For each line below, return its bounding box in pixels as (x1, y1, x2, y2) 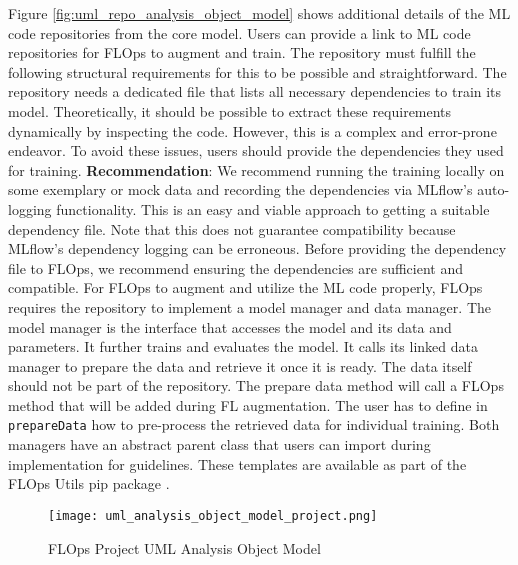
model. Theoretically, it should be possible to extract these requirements (8, 100, 452, 121)
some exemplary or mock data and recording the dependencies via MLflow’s (8, 179, 473, 200)
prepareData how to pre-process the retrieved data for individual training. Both (8, 414, 500, 435)
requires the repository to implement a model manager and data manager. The (8, 296, 491, 317)
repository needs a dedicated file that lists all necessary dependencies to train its (8, 81, 502, 102)
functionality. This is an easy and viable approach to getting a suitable (56, 198, 490, 219)
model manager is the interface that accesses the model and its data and (8, 316, 452, 337)
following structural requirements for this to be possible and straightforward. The (8, 61, 507, 82)
